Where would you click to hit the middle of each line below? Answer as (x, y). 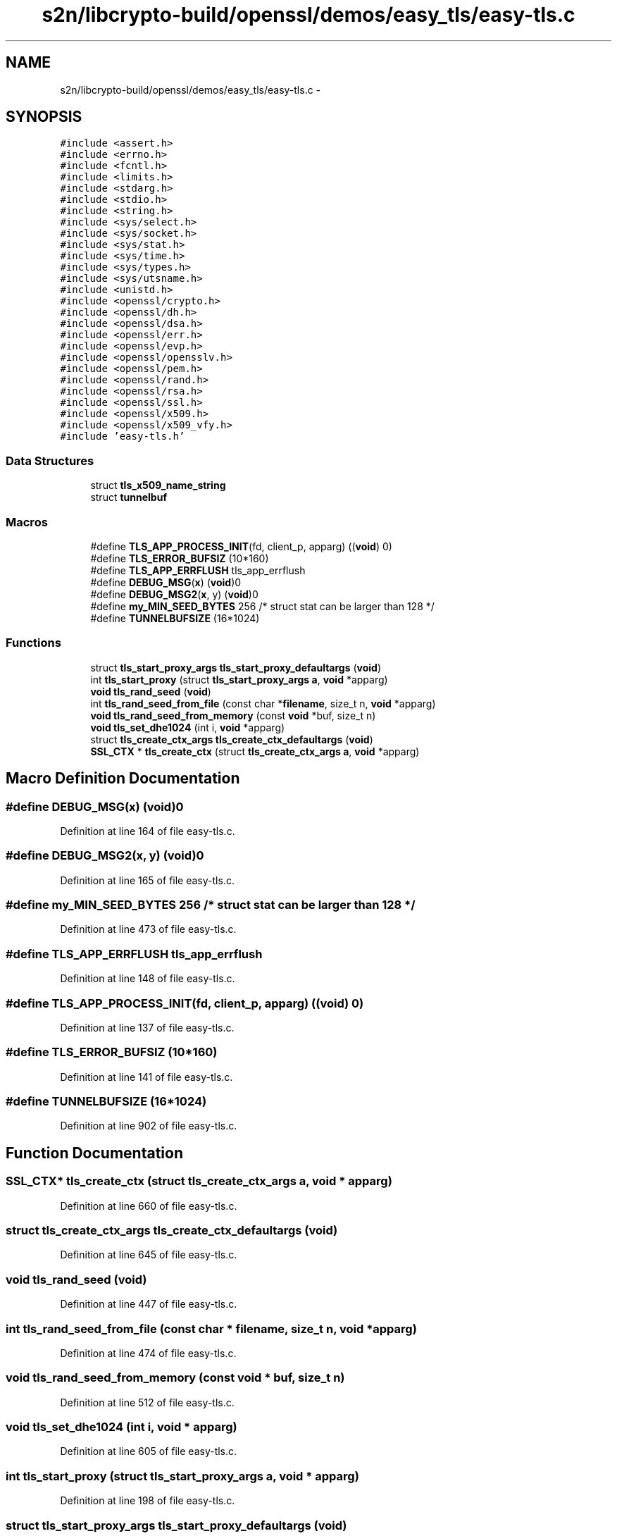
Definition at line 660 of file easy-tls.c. (149, 1206)
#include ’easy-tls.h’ (123, 436)
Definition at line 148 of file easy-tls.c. (148, 979)
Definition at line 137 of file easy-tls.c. (147, 1027)
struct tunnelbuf (129, 497)
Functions (33, 643)
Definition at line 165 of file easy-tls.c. (147, 880)
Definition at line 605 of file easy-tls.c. (149, 1451)
